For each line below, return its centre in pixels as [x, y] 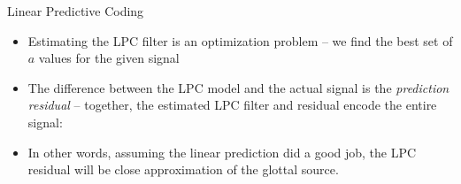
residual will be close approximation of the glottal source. [183, 169]
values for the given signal [109, 58]
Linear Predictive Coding [76, 11]
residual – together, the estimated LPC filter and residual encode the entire [232, 105]
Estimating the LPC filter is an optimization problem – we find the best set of [240, 40]
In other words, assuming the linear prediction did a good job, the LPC [222, 152]
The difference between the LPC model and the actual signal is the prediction [238, 87]
